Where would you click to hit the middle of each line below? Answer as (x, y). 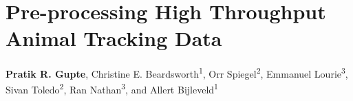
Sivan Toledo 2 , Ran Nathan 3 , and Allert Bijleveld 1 (112, 89)
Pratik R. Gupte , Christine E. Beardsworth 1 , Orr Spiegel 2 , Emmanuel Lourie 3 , (177, 72)
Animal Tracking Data (114, 38)
